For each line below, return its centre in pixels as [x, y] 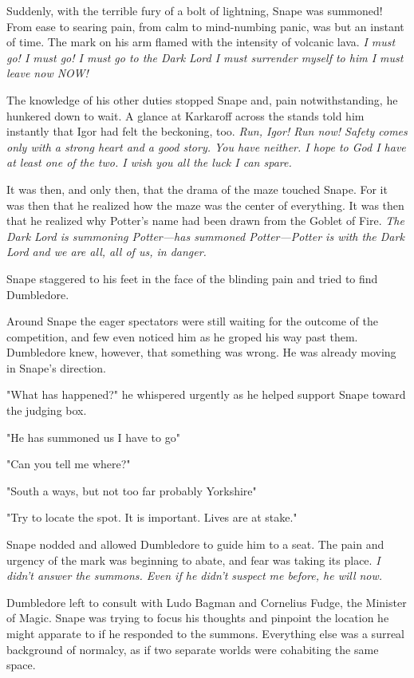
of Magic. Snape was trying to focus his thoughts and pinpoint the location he [198, 618]
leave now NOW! [47, 73]
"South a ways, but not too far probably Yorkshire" [132, 490]
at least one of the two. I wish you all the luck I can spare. [149, 162]
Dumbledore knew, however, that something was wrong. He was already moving [201, 352]
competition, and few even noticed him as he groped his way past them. [182, 336]
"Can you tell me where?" [69, 464]
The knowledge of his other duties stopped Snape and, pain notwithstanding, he [202, 99]
